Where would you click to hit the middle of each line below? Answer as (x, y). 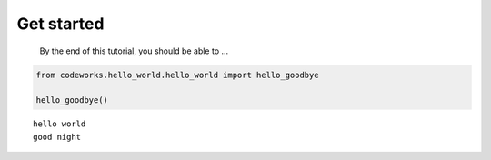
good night (57, 137)
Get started (60, 24)
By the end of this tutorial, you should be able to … (134, 51)
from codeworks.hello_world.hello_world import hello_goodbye (177, 75)
